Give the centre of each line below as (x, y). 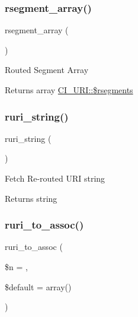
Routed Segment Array (47, 70)
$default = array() (38, 286)
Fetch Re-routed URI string (55, 178)
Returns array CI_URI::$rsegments (69, 90)
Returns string (31, 198)
